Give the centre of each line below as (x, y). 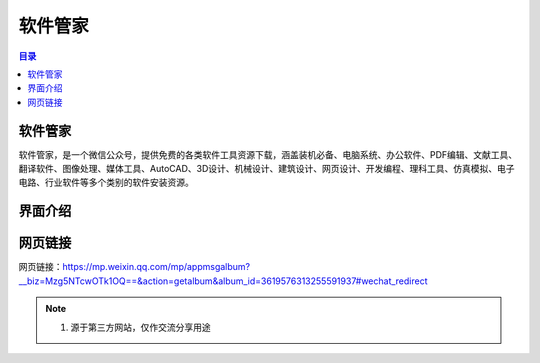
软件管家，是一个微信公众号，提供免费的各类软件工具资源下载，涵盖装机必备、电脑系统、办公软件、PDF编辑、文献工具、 (268, 154)
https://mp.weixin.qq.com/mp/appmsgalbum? (156, 267)
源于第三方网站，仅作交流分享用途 (140, 327)
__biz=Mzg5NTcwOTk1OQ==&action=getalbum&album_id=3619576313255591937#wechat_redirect (223, 281)
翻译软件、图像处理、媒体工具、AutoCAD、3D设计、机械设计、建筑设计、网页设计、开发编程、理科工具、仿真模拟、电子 (266, 169)
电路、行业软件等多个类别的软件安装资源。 (106, 182)
